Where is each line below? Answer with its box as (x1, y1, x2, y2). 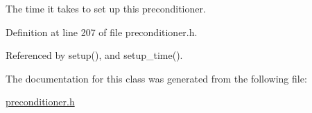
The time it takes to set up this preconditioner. (6, 1, 206, 15)
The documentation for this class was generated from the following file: (6, 71, 307, 85)
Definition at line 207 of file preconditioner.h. (6, 24, 198, 39)
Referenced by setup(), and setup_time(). (6, 48, 183, 62)
